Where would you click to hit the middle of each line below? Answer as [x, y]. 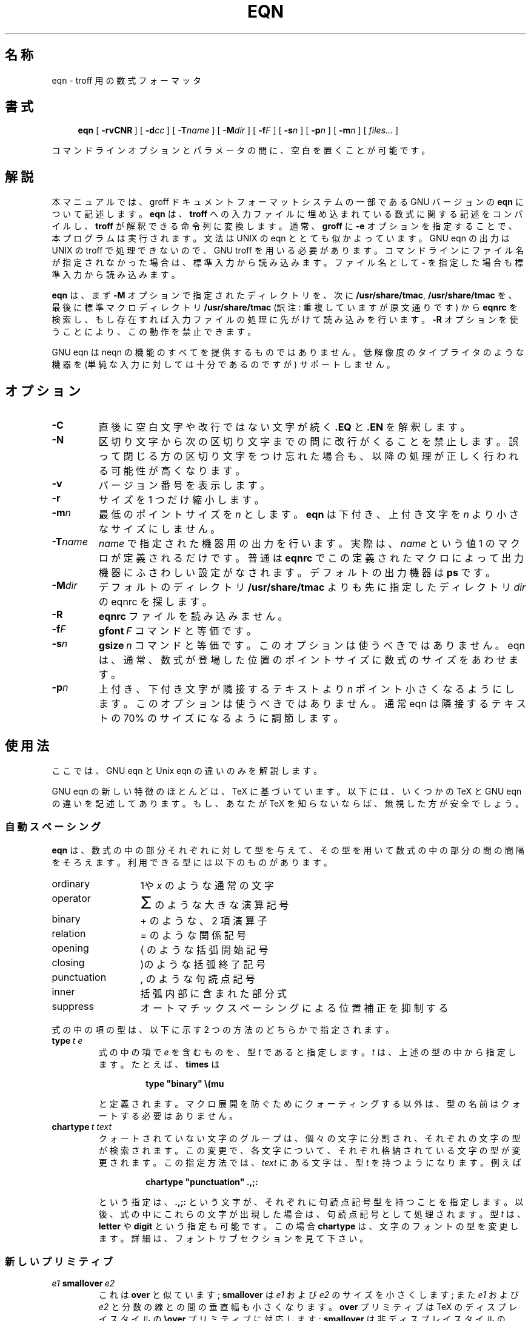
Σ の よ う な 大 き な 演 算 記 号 [215, 902]
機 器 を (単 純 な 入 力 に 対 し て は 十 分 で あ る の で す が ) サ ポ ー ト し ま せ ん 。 [223, 365]
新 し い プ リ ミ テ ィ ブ [59, 1262]
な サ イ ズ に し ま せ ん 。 [159, 529]
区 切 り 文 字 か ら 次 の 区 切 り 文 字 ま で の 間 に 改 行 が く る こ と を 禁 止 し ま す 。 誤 [309, 442]
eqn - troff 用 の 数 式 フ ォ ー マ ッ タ [126, 80]
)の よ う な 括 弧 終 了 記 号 [203, 964]
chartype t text [82, 1126]
